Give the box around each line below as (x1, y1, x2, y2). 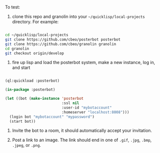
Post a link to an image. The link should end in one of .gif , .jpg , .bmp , (12, 137, 152, 143)
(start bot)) (9, 119, 36, 124)
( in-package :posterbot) (5, 87, 55, 92)
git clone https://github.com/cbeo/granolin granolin (5, 42, 117, 46)
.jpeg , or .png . (12, 142, 41, 148)
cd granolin (5, 46, 29, 51)
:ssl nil (61, 101, 79, 106)
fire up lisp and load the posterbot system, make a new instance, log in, (12, 60, 156, 66)
